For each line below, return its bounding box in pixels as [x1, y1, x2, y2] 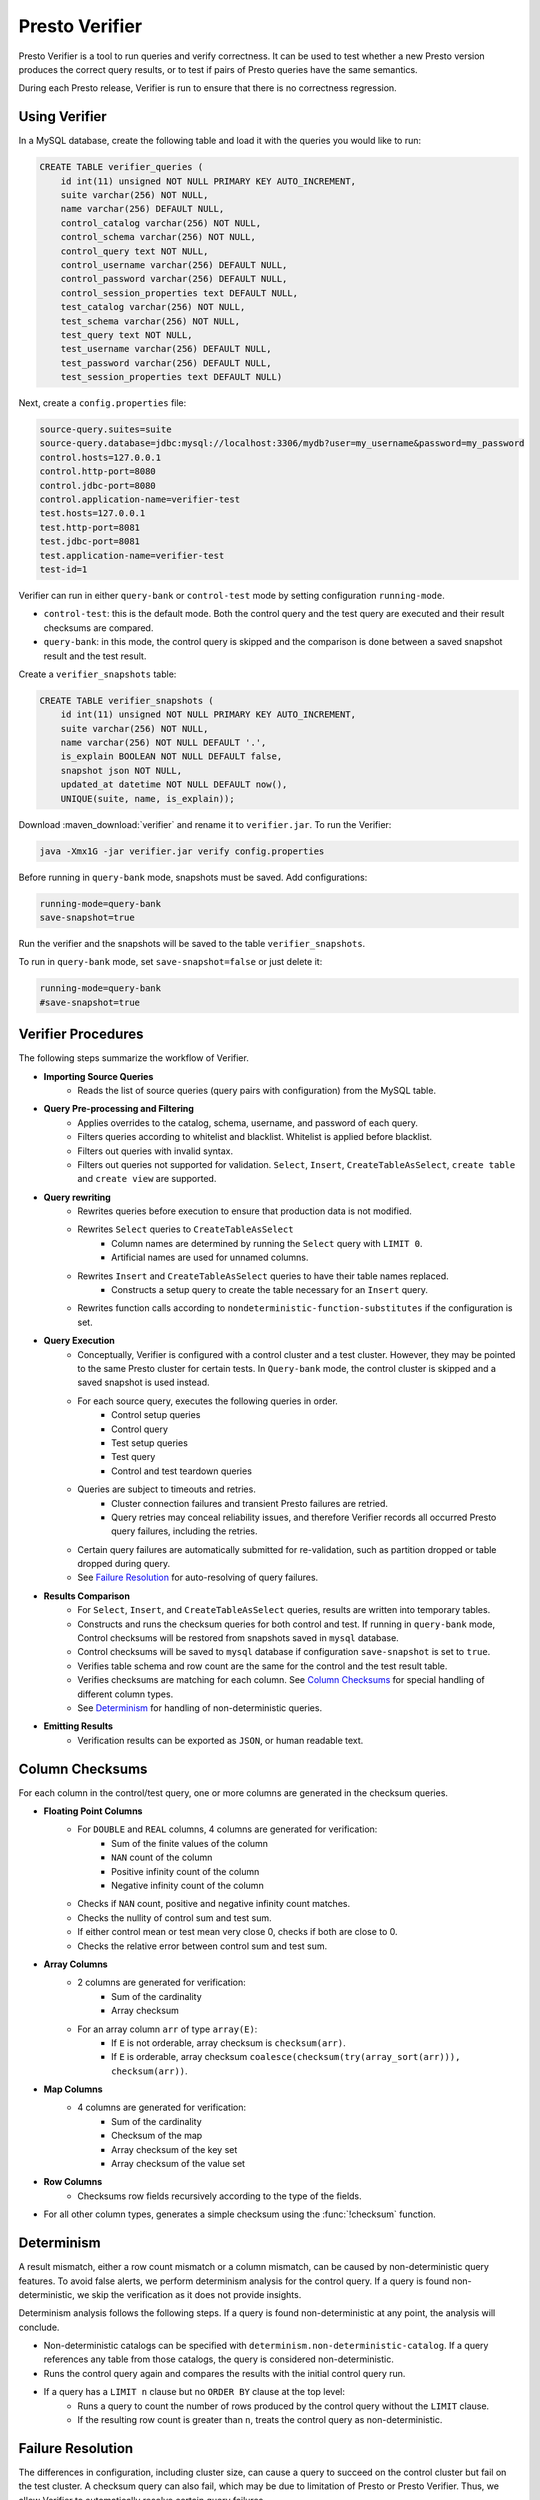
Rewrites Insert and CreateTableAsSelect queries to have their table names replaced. [77, 1270, 449, 1282]
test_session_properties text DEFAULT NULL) [60, 371, 283, 383]
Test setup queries [111, 1436, 189, 1449]
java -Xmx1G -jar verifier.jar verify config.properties [39, 845, 325, 857]
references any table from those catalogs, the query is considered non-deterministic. [43, 2353, 394, 2365]
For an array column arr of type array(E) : [77, 2023, 258, 2035]
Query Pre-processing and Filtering [43, 1103, 195, 1115]
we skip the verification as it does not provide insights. [76, 2288, 302, 2300]
